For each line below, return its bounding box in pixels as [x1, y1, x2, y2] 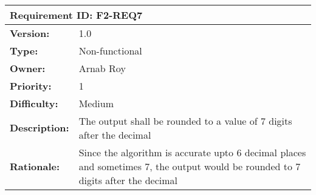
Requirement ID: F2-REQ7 [10, 7, 143, 22]
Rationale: [10, 159, 60, 173]
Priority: [10, 78, 52, 93]
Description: [10, 121, 69, 135]
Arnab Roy [78, 61, 126, 75]
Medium [78, 96, 114, 110]
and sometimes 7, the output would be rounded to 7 [78, 159, 301, 173]
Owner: [10, 61, 46, 75]
